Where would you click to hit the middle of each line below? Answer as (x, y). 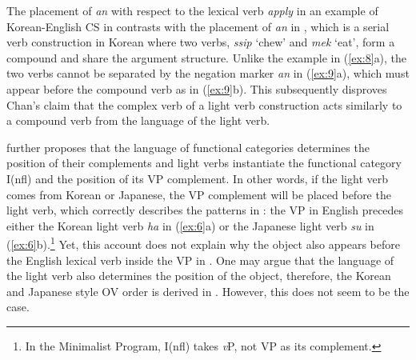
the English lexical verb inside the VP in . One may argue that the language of (200, 260)
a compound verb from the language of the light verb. (138, 120)
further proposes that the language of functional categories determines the (188, 147)
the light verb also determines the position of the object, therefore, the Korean (199, 276)
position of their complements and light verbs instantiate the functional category (204, 163)
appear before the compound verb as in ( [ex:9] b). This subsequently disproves (197, 88)
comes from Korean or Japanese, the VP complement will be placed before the (199, 194)
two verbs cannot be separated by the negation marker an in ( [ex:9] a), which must (208, 73)
